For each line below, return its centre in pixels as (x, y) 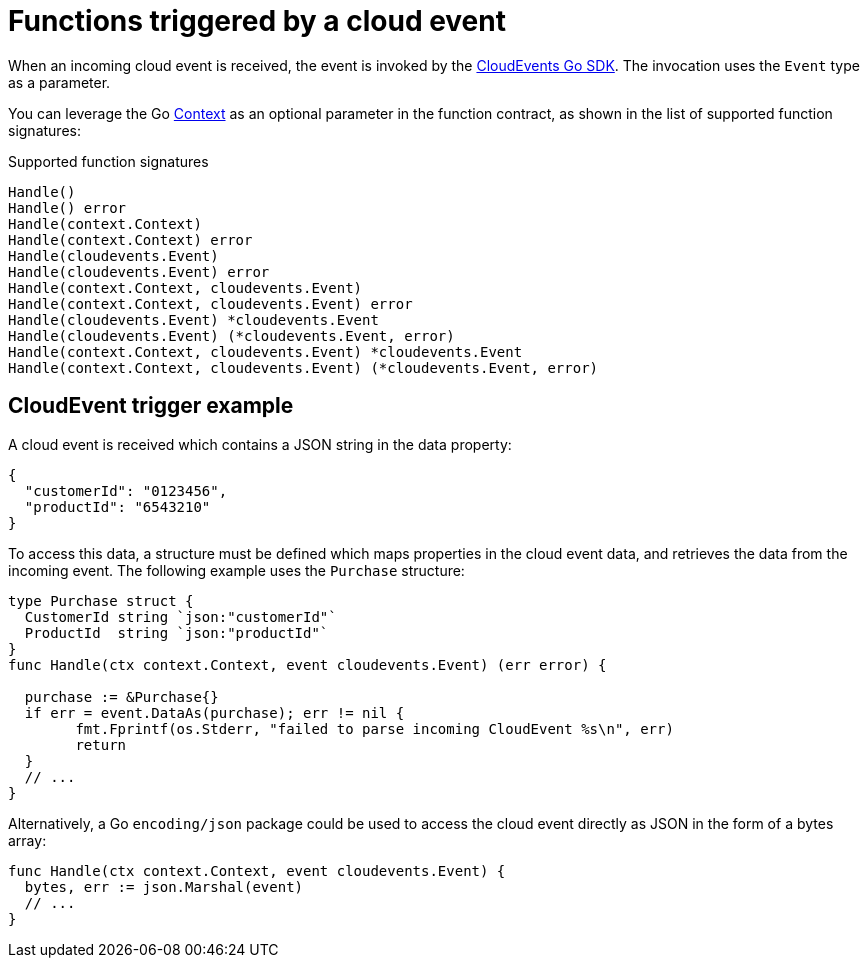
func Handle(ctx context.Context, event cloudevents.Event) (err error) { (307, 664)
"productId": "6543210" (117, 506)
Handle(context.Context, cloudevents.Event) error (210, 303)
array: (27, 840)
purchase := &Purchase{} (121, 696)
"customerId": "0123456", (126, 490)
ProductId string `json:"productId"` (176, 632)
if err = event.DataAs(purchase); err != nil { (214, 712)
